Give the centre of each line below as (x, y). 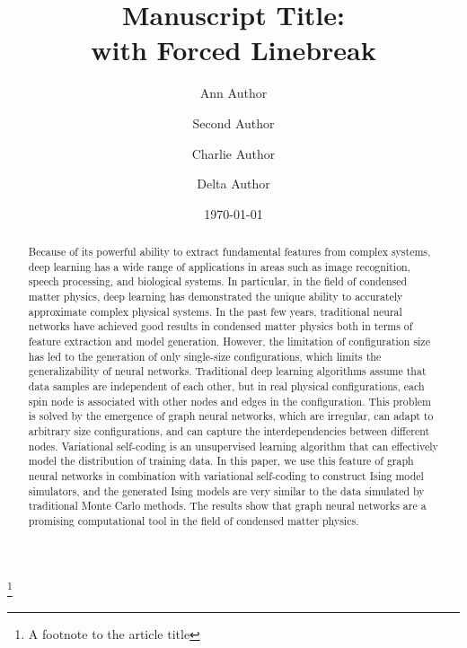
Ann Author (233, 93)
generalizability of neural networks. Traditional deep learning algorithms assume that (227, 371)
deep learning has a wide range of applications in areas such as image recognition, (220, 266)
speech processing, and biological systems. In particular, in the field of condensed (218, 281)
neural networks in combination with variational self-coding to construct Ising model (226, 475)
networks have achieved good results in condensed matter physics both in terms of (220, 326)
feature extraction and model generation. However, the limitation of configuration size (229, 342)
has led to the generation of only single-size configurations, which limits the (205, 356)
